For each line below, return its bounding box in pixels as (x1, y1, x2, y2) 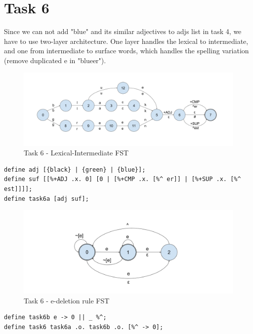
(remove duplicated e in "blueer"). (4, 55, 106, 65)
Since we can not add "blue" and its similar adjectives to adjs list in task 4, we (4, 26, 242, 37)
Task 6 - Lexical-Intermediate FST (24, 148, 129, 158)
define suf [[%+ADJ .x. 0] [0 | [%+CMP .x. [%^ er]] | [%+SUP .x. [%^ (4, 176, 241, 183)
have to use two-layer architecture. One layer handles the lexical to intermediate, (4, 36, 249, 46)
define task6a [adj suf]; (4, 195, 89, 202)
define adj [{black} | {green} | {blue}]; (4, 166, 146, 173)
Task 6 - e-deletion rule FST (24, 295, 110, 305)
